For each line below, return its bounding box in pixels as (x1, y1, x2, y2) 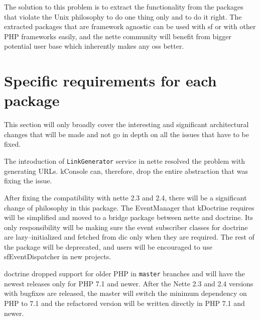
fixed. (4, 139, 21, 149)
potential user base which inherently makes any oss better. (4, 41, 184, 51)
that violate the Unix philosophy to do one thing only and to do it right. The (4, 11, 242, 22)
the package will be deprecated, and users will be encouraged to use (4, 241, 212, 252)
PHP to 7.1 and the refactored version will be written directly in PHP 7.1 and (4, 297, 245, 308)
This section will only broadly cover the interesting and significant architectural (4, 119, 249, 130)
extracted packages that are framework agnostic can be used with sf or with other (4, 21, 256, 32)
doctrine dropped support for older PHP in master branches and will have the (4, 268, 245, 279)
